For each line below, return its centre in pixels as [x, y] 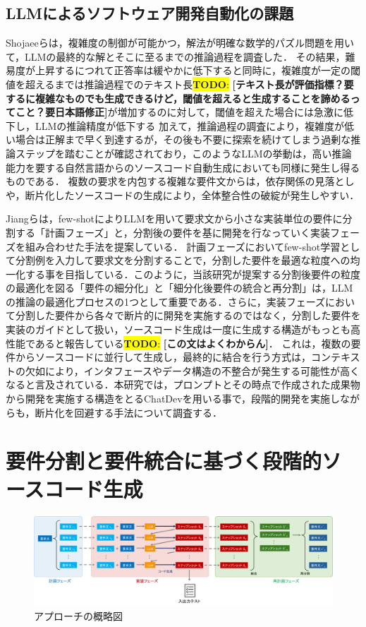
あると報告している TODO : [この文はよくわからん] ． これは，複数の [193, 343]
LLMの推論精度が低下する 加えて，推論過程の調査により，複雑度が [190, 125]
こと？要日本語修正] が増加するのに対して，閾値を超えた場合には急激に [179, 112]
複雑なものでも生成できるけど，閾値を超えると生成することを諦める [193, 98]
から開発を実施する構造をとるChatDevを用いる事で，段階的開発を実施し [173, 399]
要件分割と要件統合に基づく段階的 [164, 461]
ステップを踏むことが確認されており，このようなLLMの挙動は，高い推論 [183, 153]
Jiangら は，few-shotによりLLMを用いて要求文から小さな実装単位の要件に [174, 219]
